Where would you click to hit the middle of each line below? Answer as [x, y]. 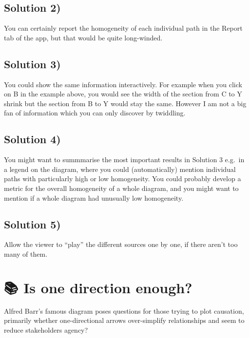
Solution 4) [32, 139]
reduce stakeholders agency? [46, 329]
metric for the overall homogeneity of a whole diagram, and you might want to [121, 188]
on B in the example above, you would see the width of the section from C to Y [123, 94]
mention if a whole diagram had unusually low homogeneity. [94, 197]
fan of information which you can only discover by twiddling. [95, 113]
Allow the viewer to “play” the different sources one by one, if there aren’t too [121, 244]
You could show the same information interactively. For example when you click [123, 84]
